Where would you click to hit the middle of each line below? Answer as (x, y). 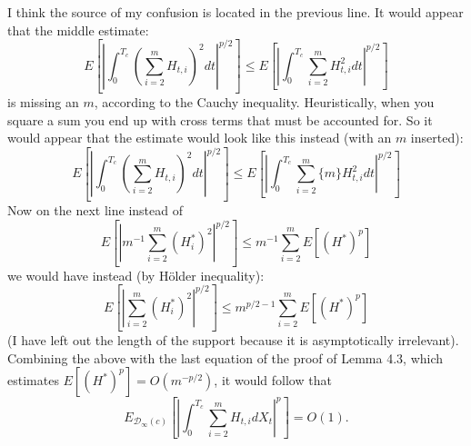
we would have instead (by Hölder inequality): (136, 275)
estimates (33, 380)
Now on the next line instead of (95, 209)
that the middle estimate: (78, 30)
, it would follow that (273, 380)
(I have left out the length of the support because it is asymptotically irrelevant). (233, 340)
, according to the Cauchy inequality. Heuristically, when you (264, 102)
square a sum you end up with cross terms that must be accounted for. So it (220, 119)
